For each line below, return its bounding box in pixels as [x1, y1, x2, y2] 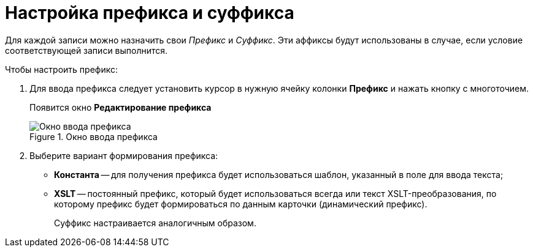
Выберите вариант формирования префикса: [29, 150, 218, 161]
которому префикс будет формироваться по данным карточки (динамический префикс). [54, 198, 428, 209]
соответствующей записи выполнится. [5, 45, 168, 56]
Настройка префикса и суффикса [5, 2, 294, 23]
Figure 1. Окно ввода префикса [29, 131, 158, 142]
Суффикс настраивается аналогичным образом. [54, 217, 256, 228]
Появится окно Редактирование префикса [29, 102, 212, 113]
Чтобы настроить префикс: [5, 64, 118, 75]
